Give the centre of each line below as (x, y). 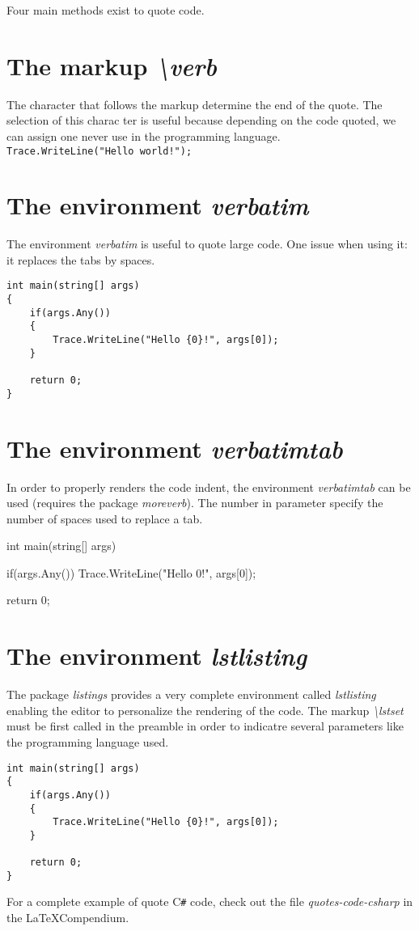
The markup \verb (112, 66)
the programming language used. (88, 741)
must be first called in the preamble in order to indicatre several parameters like (205, 726)
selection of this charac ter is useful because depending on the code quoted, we (201, 120)
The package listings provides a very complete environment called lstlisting (191, 694)
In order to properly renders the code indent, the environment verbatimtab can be (209, 487)
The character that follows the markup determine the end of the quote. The (195, 104)
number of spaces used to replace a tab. (105, 518)
